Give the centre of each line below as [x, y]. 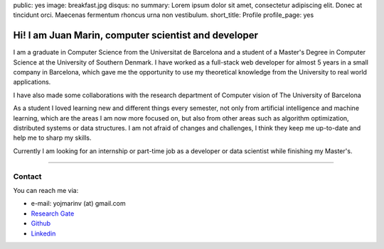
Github [41, 223]
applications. [32, 82]
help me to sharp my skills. [52, 138]
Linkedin [43, 233]
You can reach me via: [46, 190]
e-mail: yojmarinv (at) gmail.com [78, 204]
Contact [27, 176]
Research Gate [53, 214]
